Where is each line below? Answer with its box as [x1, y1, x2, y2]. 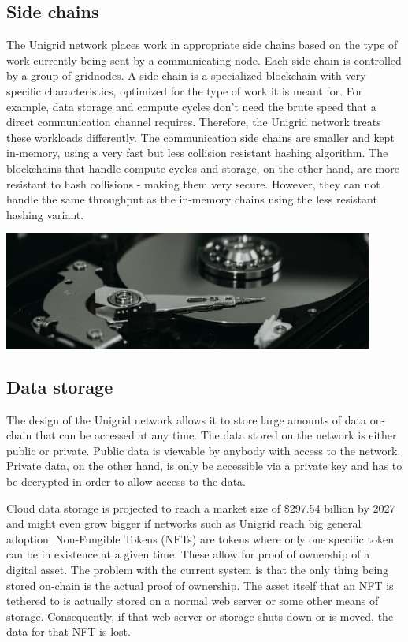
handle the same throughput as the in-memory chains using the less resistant [6, 191, 377, 207]
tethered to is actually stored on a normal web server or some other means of [6, 592, 379, 609]
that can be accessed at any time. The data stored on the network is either [35, 427, 397, 443]
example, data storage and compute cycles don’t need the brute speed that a [6, 98, 376, 114]
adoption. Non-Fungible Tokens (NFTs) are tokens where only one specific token [6, 530, 394, 547]
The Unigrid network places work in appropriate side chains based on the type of [6, 36, 398, 53]
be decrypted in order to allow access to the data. [6, 473, 246, 490]
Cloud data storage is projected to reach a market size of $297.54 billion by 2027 [6, 499, 395, 516]
